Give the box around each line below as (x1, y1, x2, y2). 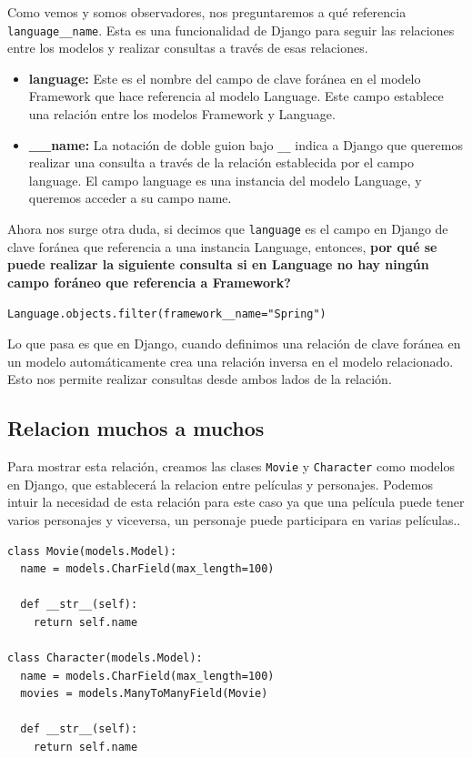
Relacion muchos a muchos (7, 414, 265, 442)
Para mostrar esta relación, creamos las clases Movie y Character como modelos (7, 457, 455, 476)
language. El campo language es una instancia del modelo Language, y (28, 170, 422, 189)
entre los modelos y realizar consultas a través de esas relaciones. (7, 38, 368, 57)
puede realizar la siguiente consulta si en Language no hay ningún (7, 255, 429, 274)
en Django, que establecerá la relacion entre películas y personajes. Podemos (7, 474, 433, 493)
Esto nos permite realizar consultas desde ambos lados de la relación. (7, 369, 392, 389)
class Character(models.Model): (7, 652, 203, 665)
